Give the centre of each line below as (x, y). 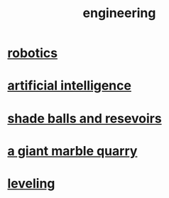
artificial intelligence (69, 86)
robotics (33, 53)
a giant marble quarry (72, 151)
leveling (31, 183)
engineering (119, 13)
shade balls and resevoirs (84, 118)
